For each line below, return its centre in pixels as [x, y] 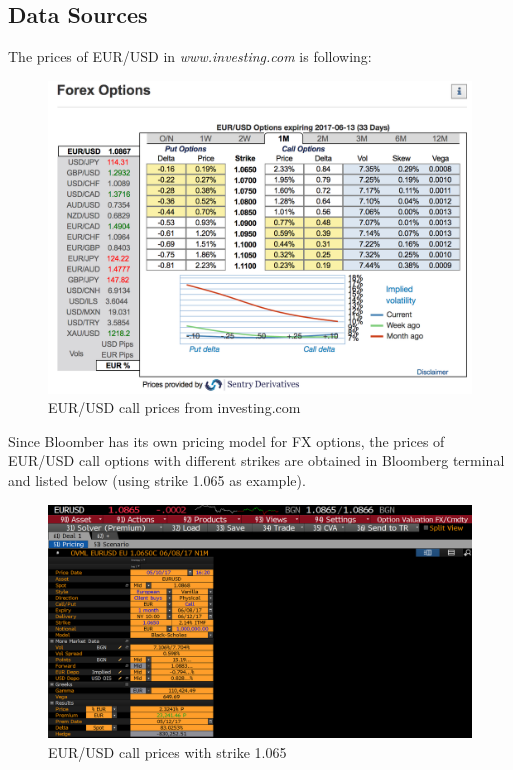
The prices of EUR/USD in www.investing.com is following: [190, 56]
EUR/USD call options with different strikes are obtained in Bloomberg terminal [256, 460]
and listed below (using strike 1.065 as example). [157, 480]
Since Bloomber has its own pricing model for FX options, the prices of [226, 440]
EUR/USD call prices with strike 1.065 [167, 751]
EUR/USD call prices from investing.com [174, 407]
